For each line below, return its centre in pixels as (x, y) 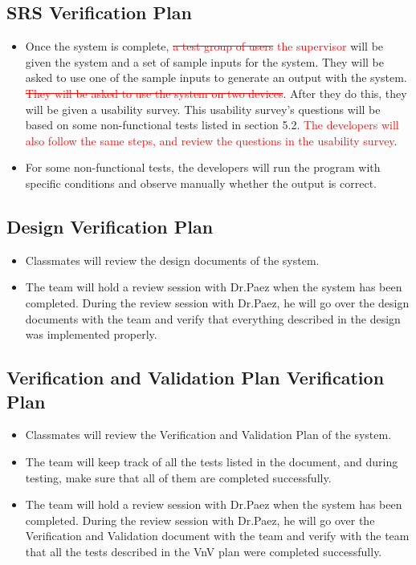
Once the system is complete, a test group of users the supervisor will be (204, 46)
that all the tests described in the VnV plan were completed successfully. (204, 551)
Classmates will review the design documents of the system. (172, 260)
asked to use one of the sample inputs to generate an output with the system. (216, 77)
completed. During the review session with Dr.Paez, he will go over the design (217, 302)
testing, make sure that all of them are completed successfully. (178, 477)
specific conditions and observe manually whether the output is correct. (201, 183)
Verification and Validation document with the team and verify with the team (217, 536)
